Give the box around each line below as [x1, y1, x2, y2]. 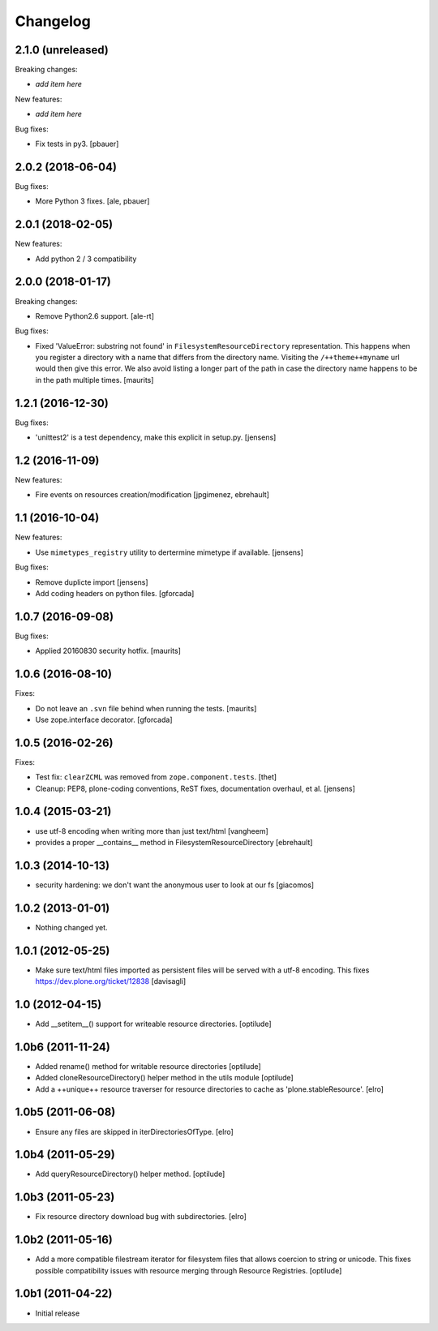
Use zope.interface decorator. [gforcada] [35, 715, 174, 724]
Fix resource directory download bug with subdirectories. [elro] [35, 1212, 247, 1222]
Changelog [15, 12, 91, 30]
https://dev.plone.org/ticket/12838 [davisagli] [35, 977, 187, 985]
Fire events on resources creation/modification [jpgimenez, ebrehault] [35, 490, 269, 500]
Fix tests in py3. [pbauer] [35, 139, 119, 149]
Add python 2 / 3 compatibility [35, 254, 137, 264]
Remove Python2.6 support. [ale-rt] [35, 311, 154, 320]
